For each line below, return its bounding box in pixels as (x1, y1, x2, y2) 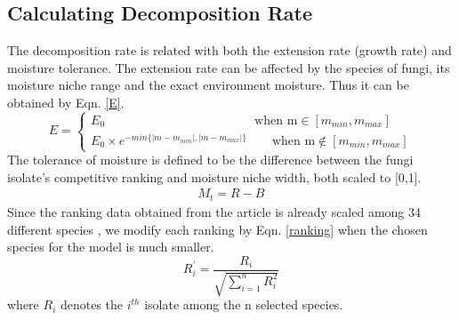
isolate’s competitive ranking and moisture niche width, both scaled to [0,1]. (7, 167, 422, 186)
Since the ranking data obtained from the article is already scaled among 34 (7, 202, 422, 220)
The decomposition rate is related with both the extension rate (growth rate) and (7, 41, 452, 60)
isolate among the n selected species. (144, 295, 343, 314)
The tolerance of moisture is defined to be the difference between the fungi (7, 150, 414, 169)
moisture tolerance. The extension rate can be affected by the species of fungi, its (7, 58, 450, 76)
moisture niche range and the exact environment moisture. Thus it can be (7, 76, 409, 94)
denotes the (60, 295, 124, 314)
